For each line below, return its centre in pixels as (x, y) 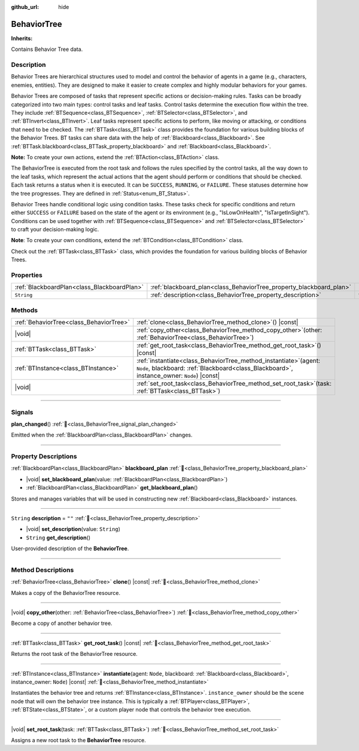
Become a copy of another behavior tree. (62, 623)
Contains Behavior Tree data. (47, 49)
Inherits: (22, 38)
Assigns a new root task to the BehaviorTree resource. (78, 740)
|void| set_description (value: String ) (73, 529)
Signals (22, 412)
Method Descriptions (42, 570)
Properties (27, 275)
